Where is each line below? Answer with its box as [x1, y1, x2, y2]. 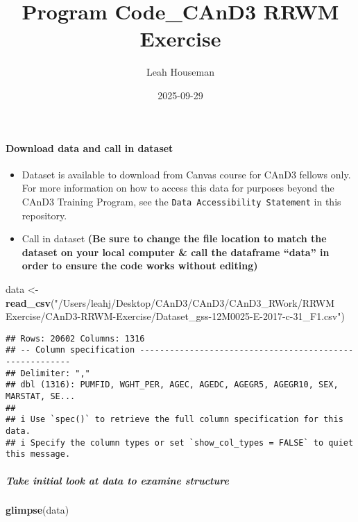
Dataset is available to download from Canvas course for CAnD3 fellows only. [22, 167, 351, 181]
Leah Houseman [146, 65, 214, 79]
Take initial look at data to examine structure [6, 473, 229, 487]
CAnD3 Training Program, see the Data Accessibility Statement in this [22, 194, 341, 208]
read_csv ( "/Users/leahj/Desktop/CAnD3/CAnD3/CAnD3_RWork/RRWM [6, 295, 335, 310]
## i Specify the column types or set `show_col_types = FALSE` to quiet [6, 437, 354, 448]
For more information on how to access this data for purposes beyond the [22, 180, 334, 195]
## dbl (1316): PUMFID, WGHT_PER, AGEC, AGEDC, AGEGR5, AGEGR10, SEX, [6, 380, 339, 390]
